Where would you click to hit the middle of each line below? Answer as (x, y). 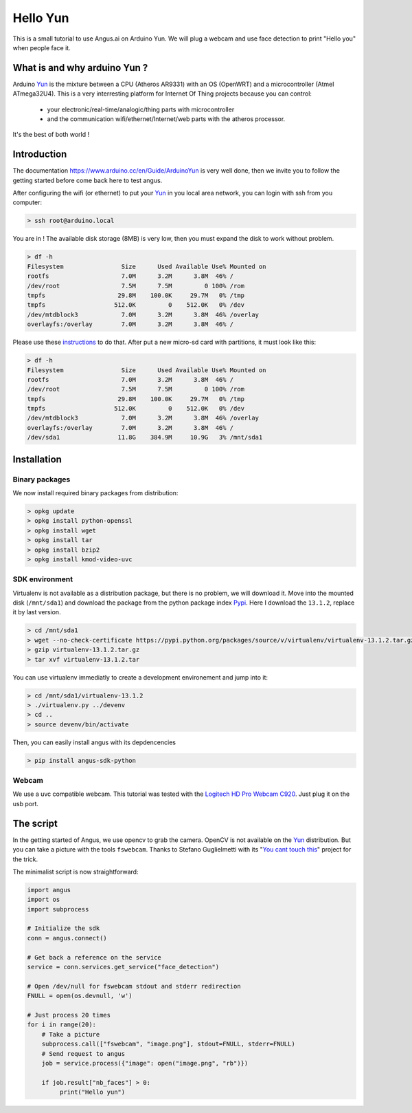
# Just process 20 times (69, 1015)
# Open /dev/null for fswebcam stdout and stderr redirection (134, 986)
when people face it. (42, 47)
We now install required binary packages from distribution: (95, 493)
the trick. (25, 859)
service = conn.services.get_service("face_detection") (123, 967)
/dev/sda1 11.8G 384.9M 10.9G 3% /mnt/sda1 (145, 437)
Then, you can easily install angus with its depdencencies (94, 742)
